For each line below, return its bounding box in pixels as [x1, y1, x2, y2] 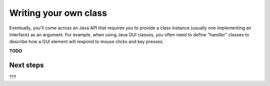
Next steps [9, 61, 44, 69]
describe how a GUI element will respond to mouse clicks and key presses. [9, 39, 164, 45]
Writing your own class [9, 7, 107, 18]
